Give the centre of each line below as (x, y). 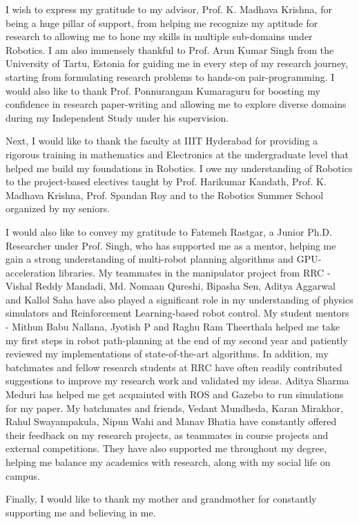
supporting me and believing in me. (81, 512)
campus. (23, 475)
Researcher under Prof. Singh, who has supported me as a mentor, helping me (171, 245)
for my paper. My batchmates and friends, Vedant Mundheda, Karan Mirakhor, (174, 408)
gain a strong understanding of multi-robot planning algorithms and (149, 259)
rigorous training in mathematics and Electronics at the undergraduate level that (177, 154)
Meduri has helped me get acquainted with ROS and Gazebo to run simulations (175, 394)
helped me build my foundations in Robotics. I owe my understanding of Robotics (179, 168)
